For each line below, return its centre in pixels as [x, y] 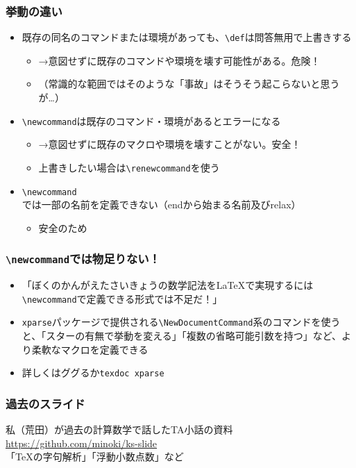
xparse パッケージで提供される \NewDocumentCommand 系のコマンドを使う [181, 322]
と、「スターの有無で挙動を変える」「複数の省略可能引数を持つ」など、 [182, 336]
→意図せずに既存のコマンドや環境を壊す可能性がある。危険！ [179, 60]
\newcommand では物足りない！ [83, 259]
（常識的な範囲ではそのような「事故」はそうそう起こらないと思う [189, 84]
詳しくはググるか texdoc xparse [93, 373]
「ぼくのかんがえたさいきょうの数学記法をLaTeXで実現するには [168, 285]
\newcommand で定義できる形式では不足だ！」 [122, 298]
